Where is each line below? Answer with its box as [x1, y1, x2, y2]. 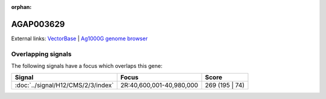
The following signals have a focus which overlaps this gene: [11, 62, 163, 70]
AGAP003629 [11, 19, 65, 29]
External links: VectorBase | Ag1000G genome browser [11, 35, 148, 42]
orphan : [11, 4, 32, 10]
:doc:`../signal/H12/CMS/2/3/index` [14, 81, 114, 89]
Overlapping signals [11, 50, 72, 58]
